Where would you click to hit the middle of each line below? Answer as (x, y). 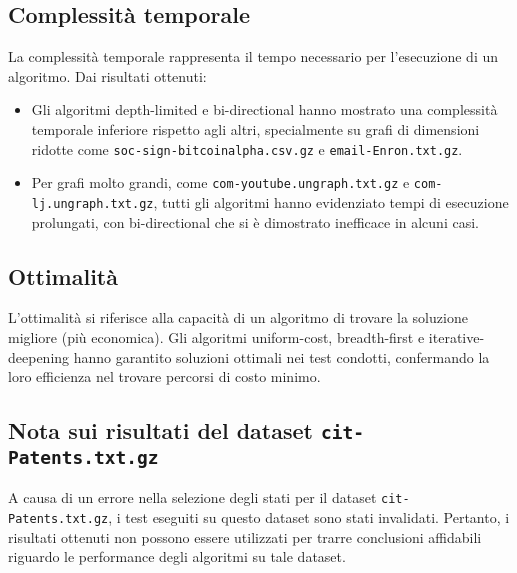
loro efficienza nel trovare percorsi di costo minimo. (164, 376)
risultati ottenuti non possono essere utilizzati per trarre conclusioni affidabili (245, 536)
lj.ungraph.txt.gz (92, 203)
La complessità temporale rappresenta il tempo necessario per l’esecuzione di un (253, 56)
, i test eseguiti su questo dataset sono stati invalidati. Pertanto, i (309, 517)
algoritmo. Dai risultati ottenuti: (107, 75)
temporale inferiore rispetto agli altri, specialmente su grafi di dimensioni (255, 128)
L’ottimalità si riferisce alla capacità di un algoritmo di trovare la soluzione (238, 317)
